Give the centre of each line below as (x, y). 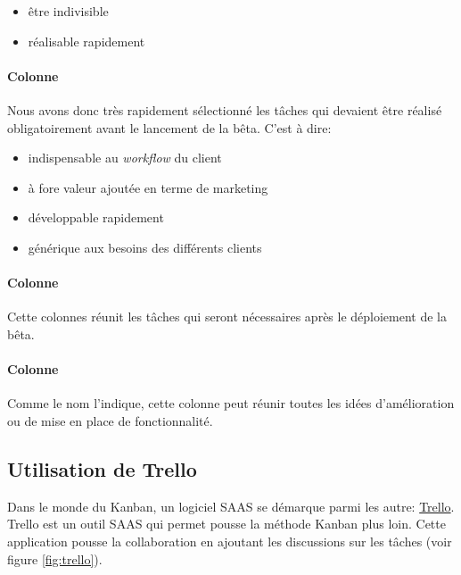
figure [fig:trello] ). (55, 558)
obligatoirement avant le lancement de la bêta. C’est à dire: (169, 127)
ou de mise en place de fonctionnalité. (110, 420)
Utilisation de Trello (102, 468)
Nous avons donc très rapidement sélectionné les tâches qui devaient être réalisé (225, 109)
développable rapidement (96, 217)
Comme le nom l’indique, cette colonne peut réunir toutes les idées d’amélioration (231, 403)
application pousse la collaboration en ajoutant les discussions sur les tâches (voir (230, 541)
